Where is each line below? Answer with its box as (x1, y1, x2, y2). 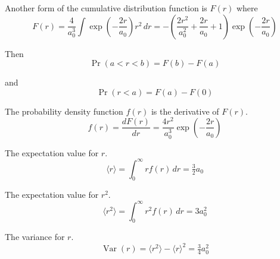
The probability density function (5, 105, 123, 117)
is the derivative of (151, 105, 219, 117)
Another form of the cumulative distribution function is (5, 2, 207, 14)
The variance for (5, 230, 65, 243)
